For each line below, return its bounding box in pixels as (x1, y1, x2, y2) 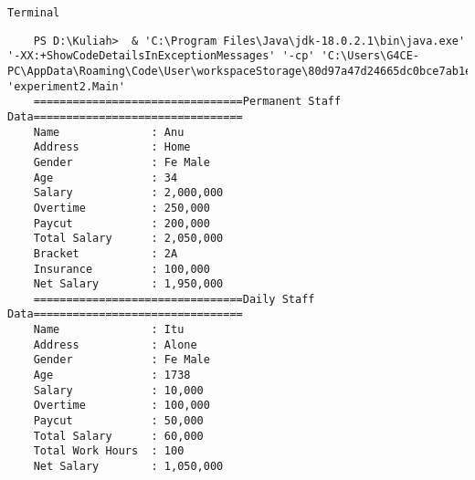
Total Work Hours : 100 (33, 444, 185, 458)
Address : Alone (33, 338, 197, 351)
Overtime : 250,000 (33, 201, 210, 214)
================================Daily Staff (33, 292, 315, 306)
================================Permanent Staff (33, 95, 342, 109)
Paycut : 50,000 (33, 414, 204, 428)
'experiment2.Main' (7, 79, 125, 93)
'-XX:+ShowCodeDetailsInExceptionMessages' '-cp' (7, 49, 315, 63)
